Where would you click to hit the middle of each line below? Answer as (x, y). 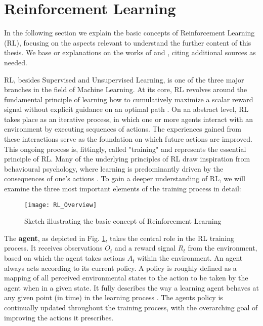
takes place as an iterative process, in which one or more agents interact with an (129, 119)
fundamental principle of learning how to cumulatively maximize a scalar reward (129, 99)
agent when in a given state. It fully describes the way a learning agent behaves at (131, 287)
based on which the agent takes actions (64, 258)
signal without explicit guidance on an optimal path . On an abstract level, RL (126, 109)
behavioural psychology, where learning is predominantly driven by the (114, 168)
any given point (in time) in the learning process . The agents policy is (114, 297)
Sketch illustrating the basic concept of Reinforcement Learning (123, 221)
